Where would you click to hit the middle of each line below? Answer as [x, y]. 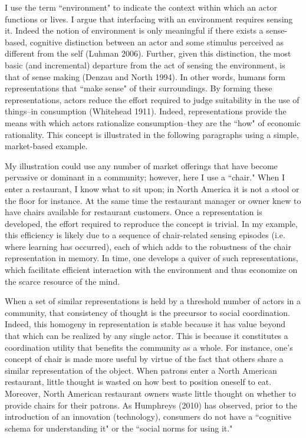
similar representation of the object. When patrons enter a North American [141, 370]
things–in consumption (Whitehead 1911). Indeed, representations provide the [146, 111]
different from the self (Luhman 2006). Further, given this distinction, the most [148, 53]
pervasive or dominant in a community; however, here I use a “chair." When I [145, 177]
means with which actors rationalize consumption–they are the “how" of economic [153, 122]
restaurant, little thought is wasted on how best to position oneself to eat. [138, 382]
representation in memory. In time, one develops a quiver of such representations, [152, 258]
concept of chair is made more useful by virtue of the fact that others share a [144, 359]
